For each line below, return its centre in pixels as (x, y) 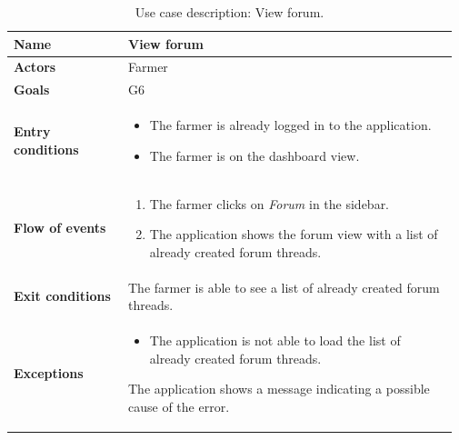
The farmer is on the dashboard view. (254, 155)
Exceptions (49, 373)
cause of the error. (179, 406)
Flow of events (60, 228)
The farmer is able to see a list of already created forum (284, 287)
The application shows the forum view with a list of (294, 234)
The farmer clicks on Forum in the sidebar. (269, 203)
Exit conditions (62, 296)
